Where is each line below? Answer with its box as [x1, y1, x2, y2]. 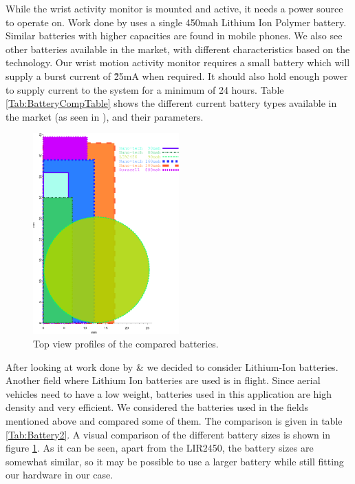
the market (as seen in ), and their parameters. [6, 109, 204, 123]
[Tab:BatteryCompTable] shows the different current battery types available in [6, 96, 337, 110]
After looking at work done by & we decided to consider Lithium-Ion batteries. [6, 359, 338, 374]
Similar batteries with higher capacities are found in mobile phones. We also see [6, 28, 343, 43]
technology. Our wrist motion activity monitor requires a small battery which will [6, 55, 350, 70]
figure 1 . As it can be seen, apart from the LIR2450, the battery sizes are [6, 441, 314, 455]
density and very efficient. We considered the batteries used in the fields [6, 400, 308, 414]
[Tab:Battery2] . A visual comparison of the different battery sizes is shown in [6, 427, 331, 441]
